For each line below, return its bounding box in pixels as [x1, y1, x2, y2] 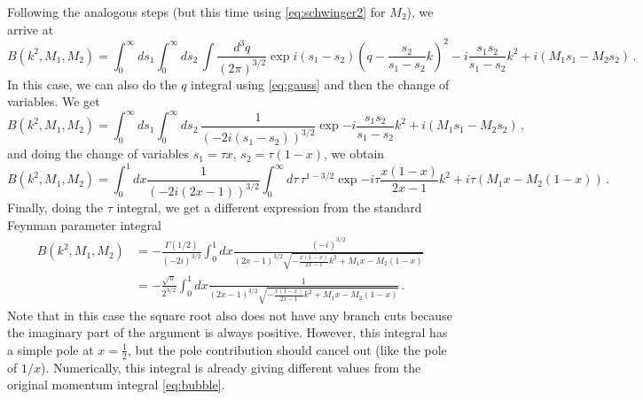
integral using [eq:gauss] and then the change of [191, 74, 450, 93]
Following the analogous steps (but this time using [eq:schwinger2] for [7, 3, 386, 20]
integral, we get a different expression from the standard [116, 198, 422, 217]
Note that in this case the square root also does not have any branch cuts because [7, 305, 452, 324]
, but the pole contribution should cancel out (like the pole [127, 340, 447, 358]
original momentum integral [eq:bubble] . [7, 375, 225, 394]
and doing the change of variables [7, 144, 190, 163]
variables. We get [7, 92, 100, 111]
